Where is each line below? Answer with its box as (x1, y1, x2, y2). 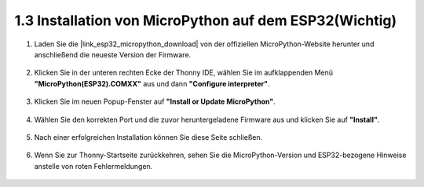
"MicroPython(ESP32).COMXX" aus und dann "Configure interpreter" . (34, 79, 270, 88)
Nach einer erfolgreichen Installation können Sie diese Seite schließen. (34, 132, 263, 141)
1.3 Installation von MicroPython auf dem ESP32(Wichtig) (14, 12, 397, 29)
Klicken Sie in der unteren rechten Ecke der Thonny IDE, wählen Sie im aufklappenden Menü (34, 68, 334, 78)
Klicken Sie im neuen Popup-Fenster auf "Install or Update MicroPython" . (34, 97, 276, 106)
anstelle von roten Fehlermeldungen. (34, 161, 153, 170)
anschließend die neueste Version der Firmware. (34, 49, 192, 59)
